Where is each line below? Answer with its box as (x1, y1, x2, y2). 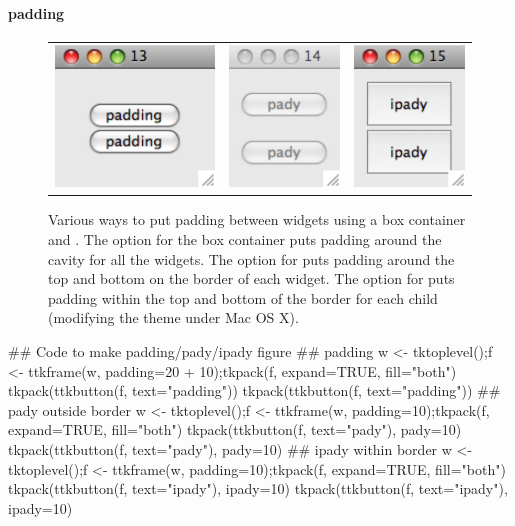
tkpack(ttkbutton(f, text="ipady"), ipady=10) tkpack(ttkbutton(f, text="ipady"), (8, 478, 508, 499)
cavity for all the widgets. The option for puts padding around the (48, 248, 455, 269)
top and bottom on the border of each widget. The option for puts (48, 268, 455, 289)
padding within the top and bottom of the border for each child (48, 287, 438, 308)
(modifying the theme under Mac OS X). (48, 307, 299, 328)
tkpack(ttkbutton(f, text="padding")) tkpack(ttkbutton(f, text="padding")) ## (8, 380, 501, 401)
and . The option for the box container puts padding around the (48, 229, 442, 250)
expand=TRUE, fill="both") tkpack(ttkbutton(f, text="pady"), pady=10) (8, 419, 462, 440)
